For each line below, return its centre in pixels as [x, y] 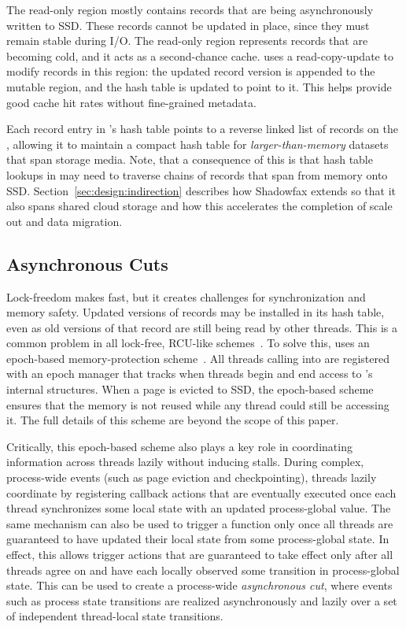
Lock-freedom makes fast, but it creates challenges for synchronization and [186, 296]
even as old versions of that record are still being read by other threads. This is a [202, 327]
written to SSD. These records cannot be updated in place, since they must [188, 25]
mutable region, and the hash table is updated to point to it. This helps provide [199, 86]
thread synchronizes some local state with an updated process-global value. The [199, 508]
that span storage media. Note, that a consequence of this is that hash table [190, 159]
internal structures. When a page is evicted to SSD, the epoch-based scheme [190, 389]
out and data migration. [65, 221]
